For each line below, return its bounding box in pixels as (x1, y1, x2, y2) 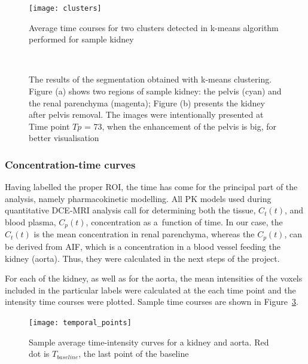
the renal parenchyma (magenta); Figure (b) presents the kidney (29, 96, 265, 109)
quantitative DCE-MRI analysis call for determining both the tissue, (5, 204, 256, 216)
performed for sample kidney (29, 33, 134, 45)
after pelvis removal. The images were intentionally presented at (29, 108, 264, 121)
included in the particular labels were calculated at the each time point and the (5, 283, 296, 296)
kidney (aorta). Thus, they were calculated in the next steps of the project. (5, 252, 280, 264)
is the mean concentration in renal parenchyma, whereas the (33, 228, 255, 240)
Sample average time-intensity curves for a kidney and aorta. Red (29, 335, 269, 348)
